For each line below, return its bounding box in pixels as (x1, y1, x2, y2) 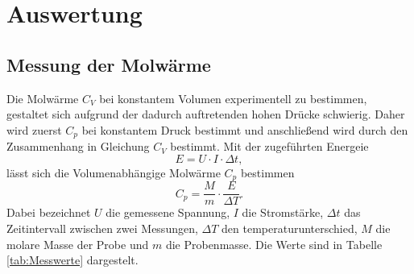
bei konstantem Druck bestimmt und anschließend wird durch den (81, 121, 408, 138)
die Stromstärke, (242, 204, 324, 221)
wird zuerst (6, 121, 62, 138)
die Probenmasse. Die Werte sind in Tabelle (165, 235, 383, 252)
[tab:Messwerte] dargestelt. (6, 251, 139, 268)
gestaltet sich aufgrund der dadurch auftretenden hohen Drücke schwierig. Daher (6, 106, 405, 122)
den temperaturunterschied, (221, 219, 358, 236)
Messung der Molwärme (6, 52, 211, 77)
